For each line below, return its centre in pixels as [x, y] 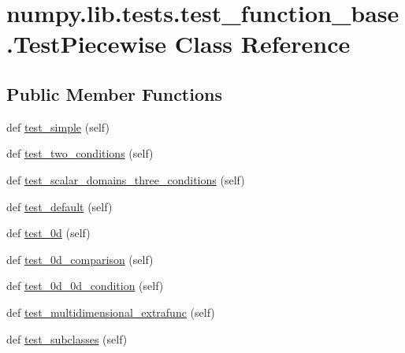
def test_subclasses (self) [67, 338]
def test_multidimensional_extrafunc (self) [111, 312]
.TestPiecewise [87, 44]
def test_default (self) [59, 206]
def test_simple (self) [58, 126]
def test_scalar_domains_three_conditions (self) [126, 179]
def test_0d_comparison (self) [80, 259]
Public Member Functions [114, 93]
